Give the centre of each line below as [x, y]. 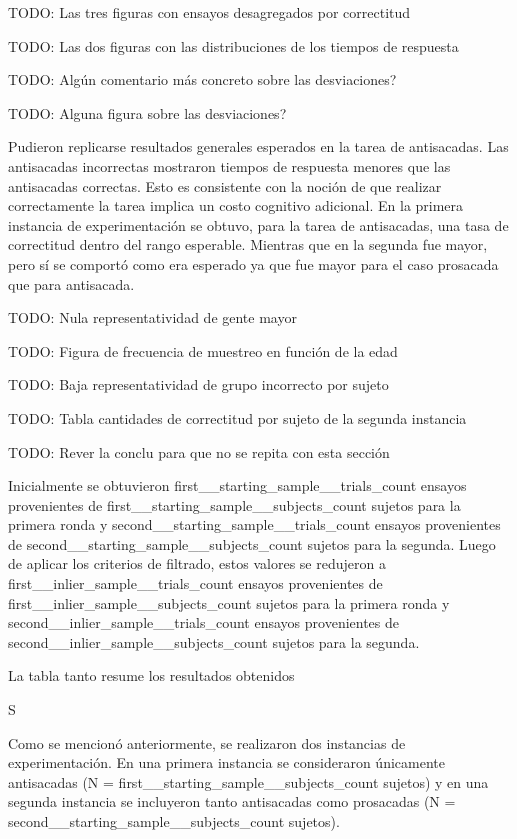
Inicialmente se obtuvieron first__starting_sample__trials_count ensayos [237, 485]
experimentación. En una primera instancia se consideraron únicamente [226, 762]
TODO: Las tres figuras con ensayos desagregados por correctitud [209, 12]
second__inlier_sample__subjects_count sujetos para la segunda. [214, 641]
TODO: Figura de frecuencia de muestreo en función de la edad [203, 350]
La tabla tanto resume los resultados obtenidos [151, 675]
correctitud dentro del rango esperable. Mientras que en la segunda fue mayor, [248, 244]
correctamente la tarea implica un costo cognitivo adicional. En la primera [236, 205]
